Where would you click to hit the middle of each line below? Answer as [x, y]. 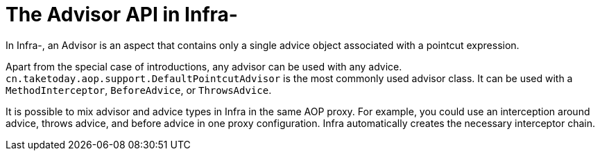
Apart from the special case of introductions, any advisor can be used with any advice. [204, 66]
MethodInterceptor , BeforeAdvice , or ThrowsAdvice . [139, 90]
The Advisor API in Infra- [122, 14]
